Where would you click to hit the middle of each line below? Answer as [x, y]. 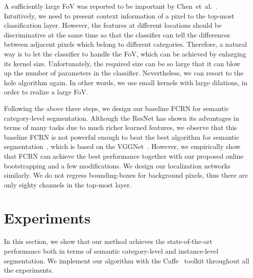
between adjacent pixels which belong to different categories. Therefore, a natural [126, 44]
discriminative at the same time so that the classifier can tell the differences [117, 34]
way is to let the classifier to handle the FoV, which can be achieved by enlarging [125, 53]
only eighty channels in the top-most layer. [68, 184]
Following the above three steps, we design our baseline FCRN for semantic [117, 108]
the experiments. [29, 270]
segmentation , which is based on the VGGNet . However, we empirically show [122, 146]
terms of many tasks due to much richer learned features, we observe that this [120, 127]
